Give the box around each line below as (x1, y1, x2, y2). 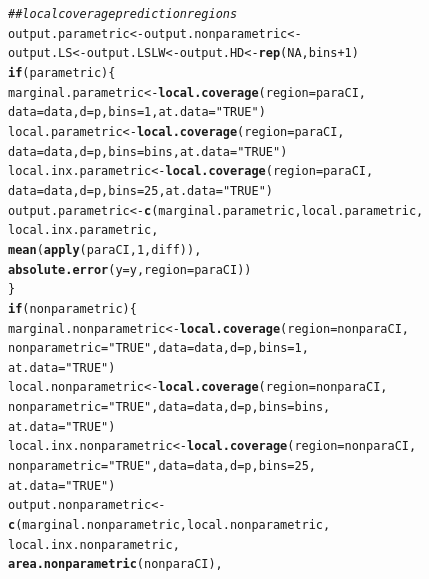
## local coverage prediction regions (8, 7, 238, 21)
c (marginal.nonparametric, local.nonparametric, (8, 518, 331, 533)
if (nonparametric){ (8, 301, 137, 316)
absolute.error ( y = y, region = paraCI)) (8, 262, 252, 277)
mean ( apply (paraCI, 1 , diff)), (8, 242, 202, 257)
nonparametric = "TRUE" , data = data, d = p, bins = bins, (8, 400, 331, 415)
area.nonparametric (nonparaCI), (8, 557, 223, 572)
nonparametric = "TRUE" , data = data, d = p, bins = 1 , (8, 341, 309, 356)
